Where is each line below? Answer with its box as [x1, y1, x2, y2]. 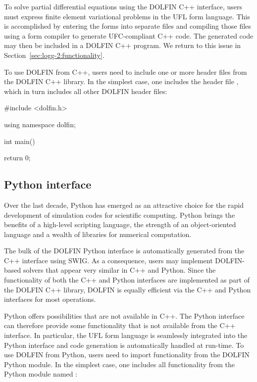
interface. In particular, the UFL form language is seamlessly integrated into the [4, 330, 248, 340]
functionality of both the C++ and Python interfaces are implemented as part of [4, 275, 250, 285]
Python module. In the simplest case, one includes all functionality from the [4, 359, 235, 369]
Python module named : [4, 369, 77, 379]
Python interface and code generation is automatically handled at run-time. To [4, 339, 244, 350]
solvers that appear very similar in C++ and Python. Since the [23, 265, 216, 275]
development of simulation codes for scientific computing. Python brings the [4, 209, 235, 220]
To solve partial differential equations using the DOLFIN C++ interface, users [4, 1, 243, 11]
